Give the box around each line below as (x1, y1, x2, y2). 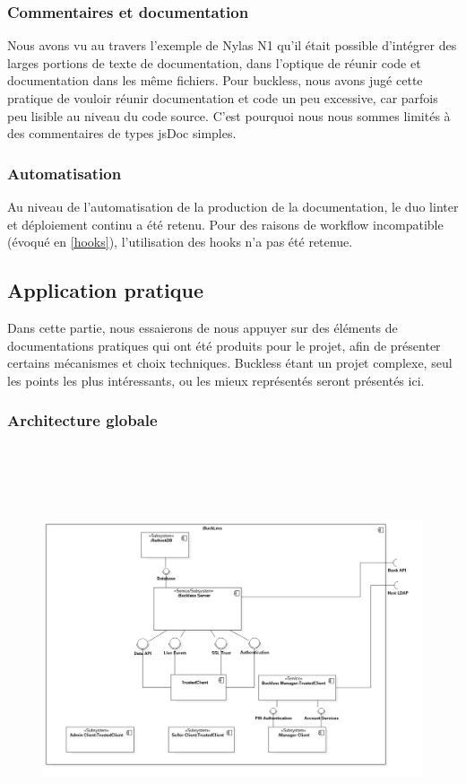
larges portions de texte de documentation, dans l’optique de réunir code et (7, 53, 421, 72)
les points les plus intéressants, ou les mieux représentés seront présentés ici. (7, 370, 425, 389)
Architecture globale (7, 409, 158, 431)
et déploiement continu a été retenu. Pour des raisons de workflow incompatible (7, 214, 444, 233)
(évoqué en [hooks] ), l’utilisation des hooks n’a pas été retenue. (7, 232, 353, 251)
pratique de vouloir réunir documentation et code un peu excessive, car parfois (7, 89, 438, 107)
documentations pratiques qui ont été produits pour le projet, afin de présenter (7, 335, 441, 354)
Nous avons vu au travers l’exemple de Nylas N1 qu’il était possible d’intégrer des (7, 36, 457, 55)
